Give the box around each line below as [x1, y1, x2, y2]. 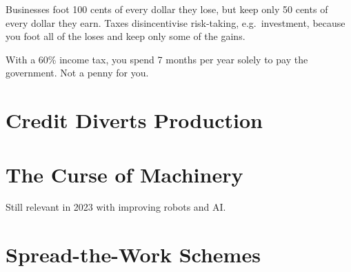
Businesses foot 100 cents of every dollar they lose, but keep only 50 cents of [6, 2, 328, 16]
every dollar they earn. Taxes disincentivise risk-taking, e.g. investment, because [6, 15, 345, 30]
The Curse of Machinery [6, 160, 243, 188]
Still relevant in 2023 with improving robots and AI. [6, 200, 226, 214]
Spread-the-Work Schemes [6, 240, 261, 269]
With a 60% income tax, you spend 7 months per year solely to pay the [6, 52, 308, 66]
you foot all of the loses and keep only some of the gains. [6, 29, 245, 43]
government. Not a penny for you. [6, 65, 149, 80]
